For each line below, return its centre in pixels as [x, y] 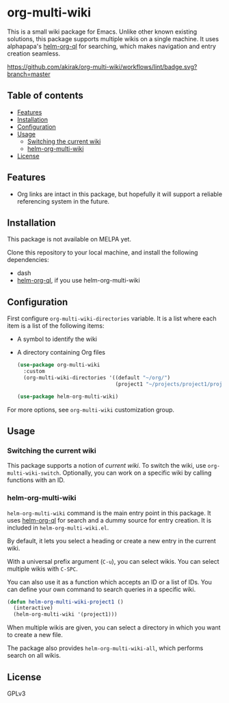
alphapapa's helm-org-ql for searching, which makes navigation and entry [112, 46]
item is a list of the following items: [56, 326]
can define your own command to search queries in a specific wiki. [102, 589]
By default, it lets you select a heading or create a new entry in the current [112, 540]
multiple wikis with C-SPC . [42, 569]
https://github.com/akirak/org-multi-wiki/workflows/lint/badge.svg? [102, 67]
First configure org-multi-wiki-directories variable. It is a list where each [112, 319]
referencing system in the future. [63, 201]
